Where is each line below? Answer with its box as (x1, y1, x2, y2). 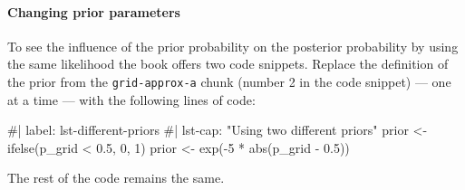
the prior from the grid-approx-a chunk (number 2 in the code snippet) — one (7, 71, 451, 90)
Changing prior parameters (7, 2, 180, 21)
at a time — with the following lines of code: (7, 90, 256, 109)
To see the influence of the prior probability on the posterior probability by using (7, 36, 459, 55)
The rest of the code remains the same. (7, 168, 225, 187)
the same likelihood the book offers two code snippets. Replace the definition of (7, 54, 449, 73)
